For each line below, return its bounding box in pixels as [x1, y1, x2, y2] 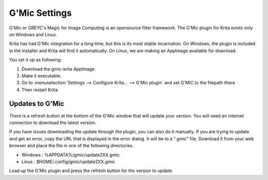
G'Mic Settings [9, 7, 72, 18]
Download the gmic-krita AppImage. [21, 66, 96, 72]
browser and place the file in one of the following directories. [9, 143, 134, 149]
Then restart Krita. [21, 87, 59, 93]
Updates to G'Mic [9, 100, 65, 108]
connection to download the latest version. [9, 120, 97, 125]
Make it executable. [21, 72, 62, 79]
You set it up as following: [9, 57, 62, 63]
